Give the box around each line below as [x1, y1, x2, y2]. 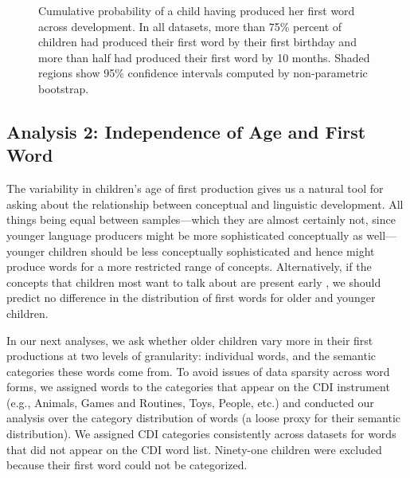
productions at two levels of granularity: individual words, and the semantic [6, 347, 377, 364]
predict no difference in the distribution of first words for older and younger [6, 289, 376, 306]
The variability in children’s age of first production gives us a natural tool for [6, 180, 384, 197]
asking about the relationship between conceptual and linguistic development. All [6, 195, 404, 212]
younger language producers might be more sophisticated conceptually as [6, 226, 363, 243]
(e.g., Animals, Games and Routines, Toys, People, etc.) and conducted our [6, 394, 374, 410]
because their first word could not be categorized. [6, 456, 248, 473]
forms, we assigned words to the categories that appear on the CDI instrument [6, 378, 390, 395]
